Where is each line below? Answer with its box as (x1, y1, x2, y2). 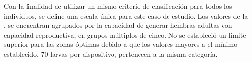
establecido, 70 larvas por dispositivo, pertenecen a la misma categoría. (4, 48, 218, 59)
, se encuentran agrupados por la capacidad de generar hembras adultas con (4, 20, 232, 30)
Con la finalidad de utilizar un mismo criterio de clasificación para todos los (4, 1, 232, 11)
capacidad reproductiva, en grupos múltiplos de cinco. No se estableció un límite (4, 29, 246, 40)
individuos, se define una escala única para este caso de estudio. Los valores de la (4, 10, 248, 21)
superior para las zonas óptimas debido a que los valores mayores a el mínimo (4, 39, 238, 49)
